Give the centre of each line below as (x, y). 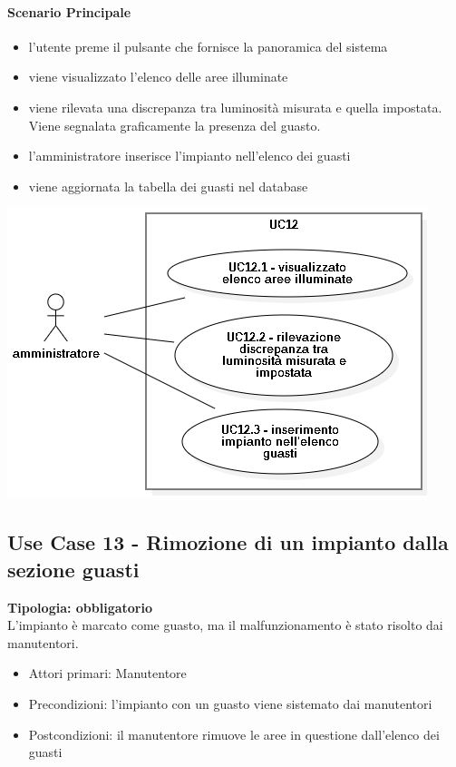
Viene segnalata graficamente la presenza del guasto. (175, 125)
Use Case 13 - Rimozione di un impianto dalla (228, 542)
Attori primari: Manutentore (107, 673)
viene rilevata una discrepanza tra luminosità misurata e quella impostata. (235, 107)
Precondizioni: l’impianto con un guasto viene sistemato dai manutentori (230, 703)
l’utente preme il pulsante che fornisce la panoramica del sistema (208, 46)
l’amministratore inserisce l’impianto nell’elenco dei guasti (189, 156)
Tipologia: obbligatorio (80, 607)
